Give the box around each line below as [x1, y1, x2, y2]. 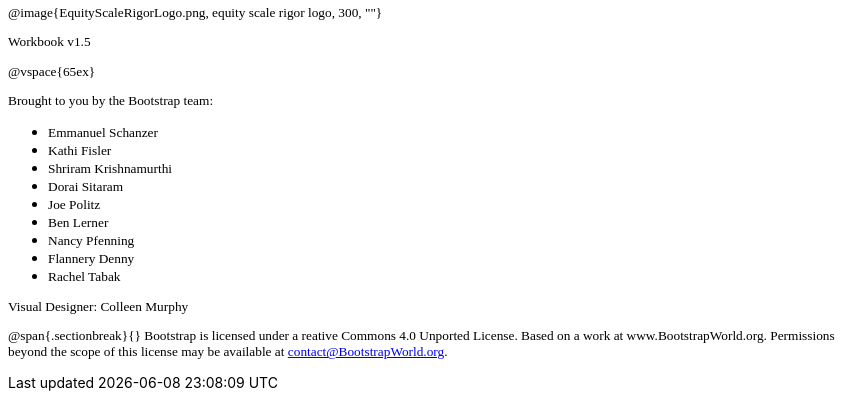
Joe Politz [48, 196, 101, 212]
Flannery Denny [48, 250, 135, 266]
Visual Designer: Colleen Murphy [8, 298, 189, 314]
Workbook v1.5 [8, 34, 91, 50]
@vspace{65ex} [8, 63, 96, 79]
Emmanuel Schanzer [48, 124, 158, 140]
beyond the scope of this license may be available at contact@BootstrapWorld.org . [8, 344, 448, 360]
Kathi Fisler [48, 142, 112, 158]
